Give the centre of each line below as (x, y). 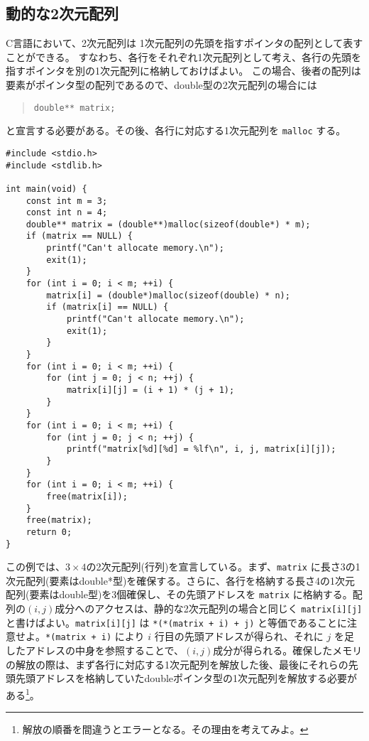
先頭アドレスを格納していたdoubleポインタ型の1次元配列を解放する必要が (186, 678)
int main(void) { (46, 189)
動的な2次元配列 (62, 13)
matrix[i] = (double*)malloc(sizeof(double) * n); (168, 295)
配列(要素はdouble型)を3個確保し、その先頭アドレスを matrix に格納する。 (179, 594)
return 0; (49, 532)
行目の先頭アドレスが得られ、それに (239, 636)
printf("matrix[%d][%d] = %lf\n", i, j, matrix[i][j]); (201, 449)
